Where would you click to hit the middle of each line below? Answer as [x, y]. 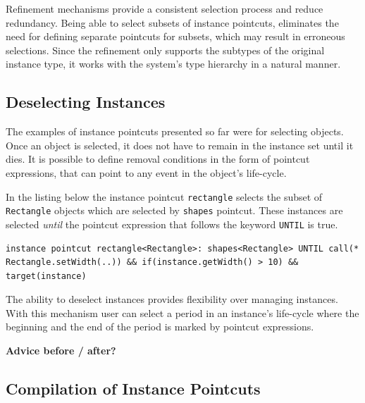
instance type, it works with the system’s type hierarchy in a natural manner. [173, 64]
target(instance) [46, 276]
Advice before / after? [61, 351]
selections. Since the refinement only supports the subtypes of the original [165, 50]
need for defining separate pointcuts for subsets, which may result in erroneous [175, 36]
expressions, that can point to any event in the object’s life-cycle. [146, 172]
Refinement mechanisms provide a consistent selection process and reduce [165, 8]
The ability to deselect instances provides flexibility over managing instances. [172, 299]
